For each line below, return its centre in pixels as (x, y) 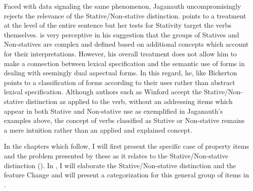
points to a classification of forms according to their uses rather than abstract (120, 82)
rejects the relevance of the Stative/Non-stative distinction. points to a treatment (125, 15)
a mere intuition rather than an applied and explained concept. (98, 130)
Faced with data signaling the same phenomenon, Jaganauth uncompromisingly (123, 6)
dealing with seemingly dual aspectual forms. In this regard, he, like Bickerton (120, 73)
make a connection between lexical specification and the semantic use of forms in (124, 63)
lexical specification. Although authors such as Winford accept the (103, 92)
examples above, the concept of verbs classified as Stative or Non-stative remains (124, 120)
